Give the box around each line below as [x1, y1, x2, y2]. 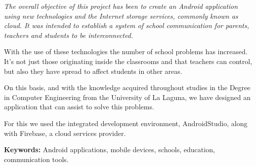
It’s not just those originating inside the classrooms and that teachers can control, [4, 56, 253, 66]
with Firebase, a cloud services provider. [4, 128, 126, 138]
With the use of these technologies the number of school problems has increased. [4, 46, 248, 57]
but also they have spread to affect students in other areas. [4, 66, 182, 76]
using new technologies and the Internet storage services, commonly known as [4, 10, 238, 21]
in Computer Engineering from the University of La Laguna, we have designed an [4, 92, 251, 102]
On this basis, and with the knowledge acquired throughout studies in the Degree [4, 82, 251, 93]
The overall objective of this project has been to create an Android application [4, 1, 238, 11]
